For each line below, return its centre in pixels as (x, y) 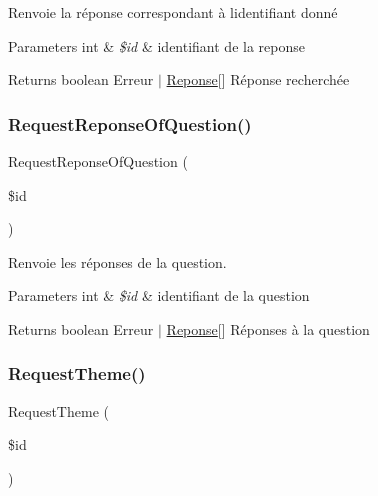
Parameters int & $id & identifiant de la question (159, 295)
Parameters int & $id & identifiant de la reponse (156, 45)
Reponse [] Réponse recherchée (258, 79)
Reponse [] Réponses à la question (268, 328)
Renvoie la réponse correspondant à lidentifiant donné (173, 12)
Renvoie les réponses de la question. (117, 261)
